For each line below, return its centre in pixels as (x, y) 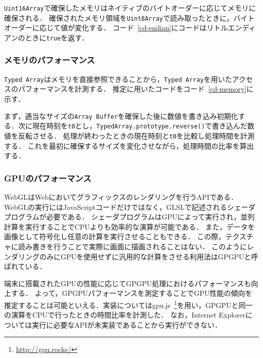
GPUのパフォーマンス (48, 178)
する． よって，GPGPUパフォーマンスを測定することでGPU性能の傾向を (131, 293)
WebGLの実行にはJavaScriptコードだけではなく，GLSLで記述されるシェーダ (130, 207)
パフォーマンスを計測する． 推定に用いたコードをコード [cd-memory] (132, 89)
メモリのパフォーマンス (50, 60)
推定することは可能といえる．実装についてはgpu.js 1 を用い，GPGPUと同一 (128, 304)
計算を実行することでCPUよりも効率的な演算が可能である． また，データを (129, 226)
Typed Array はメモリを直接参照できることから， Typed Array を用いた (118, 79)
